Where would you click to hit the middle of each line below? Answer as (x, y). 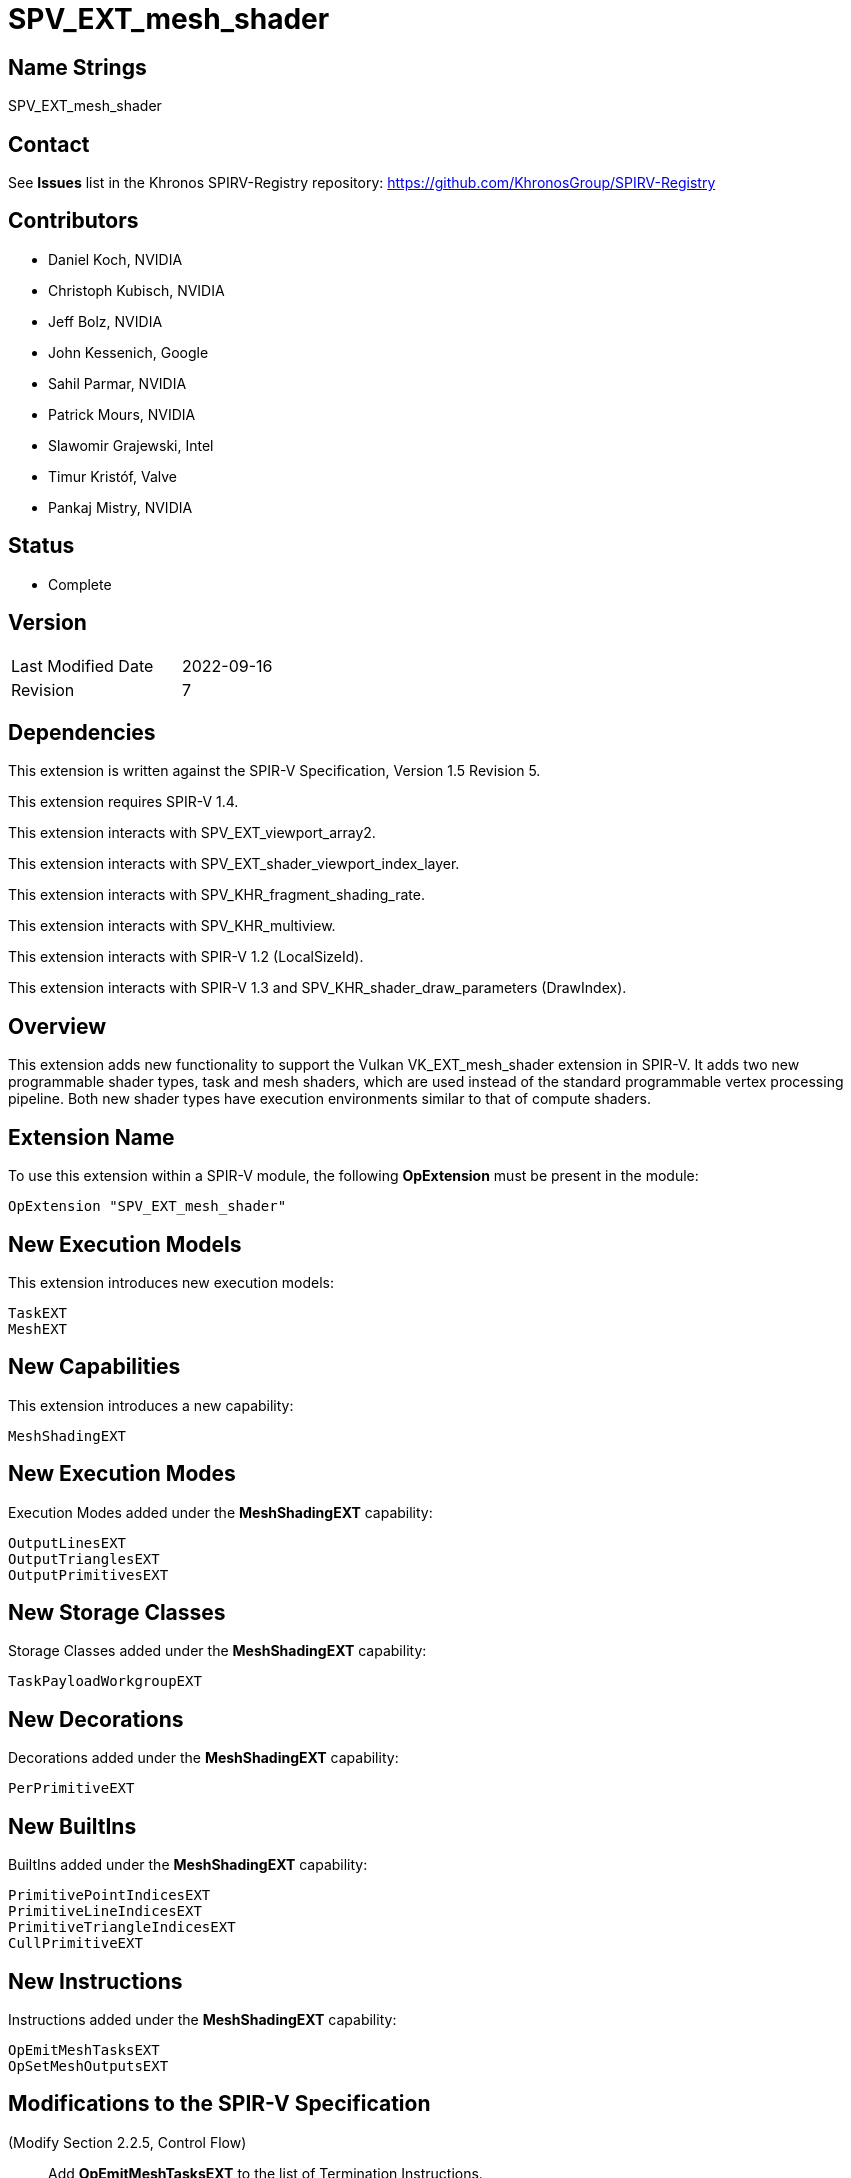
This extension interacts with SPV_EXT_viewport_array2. (192, 833)
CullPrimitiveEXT (75, 1943)
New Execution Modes (122, 1474)
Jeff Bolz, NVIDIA (105, 321)
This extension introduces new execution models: (171, 1282)
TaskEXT (38, 1312)
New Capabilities (94, 1367)
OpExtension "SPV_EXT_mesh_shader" (147, 1206)
